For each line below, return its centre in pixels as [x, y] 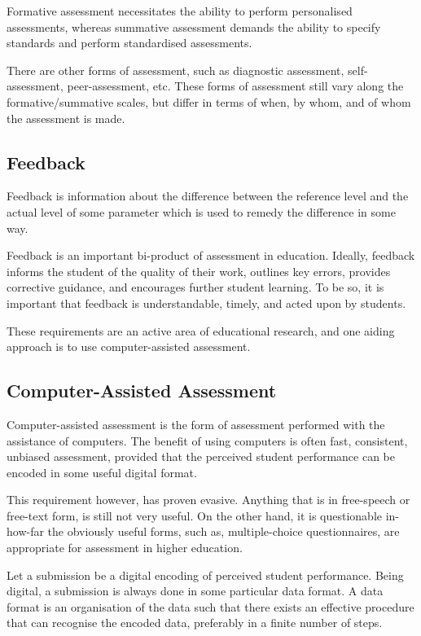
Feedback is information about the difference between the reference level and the [208, 196]
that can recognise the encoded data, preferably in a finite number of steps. [195, 623]
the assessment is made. [66, 118]
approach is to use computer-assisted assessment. [129, 347]
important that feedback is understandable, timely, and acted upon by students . [206, 303]
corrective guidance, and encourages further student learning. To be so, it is [195, 287]
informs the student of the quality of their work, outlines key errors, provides [199, 271]
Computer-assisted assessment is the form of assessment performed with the [196, 424]
